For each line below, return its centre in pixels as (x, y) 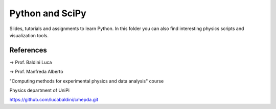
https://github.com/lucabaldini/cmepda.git (54, 100)
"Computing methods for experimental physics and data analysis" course (87, 81)
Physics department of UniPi (40, 90)
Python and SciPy (48, 13)
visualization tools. (29, 35)
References (28, 50)
